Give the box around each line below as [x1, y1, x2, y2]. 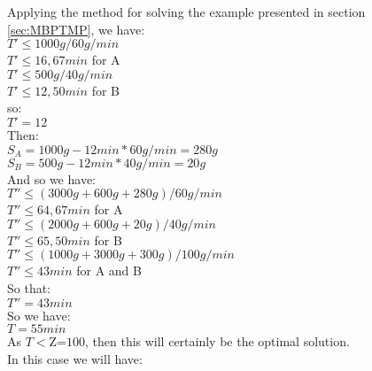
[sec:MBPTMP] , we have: [7, 19, 145, 38]
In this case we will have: [7, 349, 143, 367]
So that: [7, 278, 51, 297]
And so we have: [7, 169, 97, 188]
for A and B [76, 261, 142, 280]
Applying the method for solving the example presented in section [7, 3, 366, 20]
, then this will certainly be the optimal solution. [84, 332, 350, 351]
